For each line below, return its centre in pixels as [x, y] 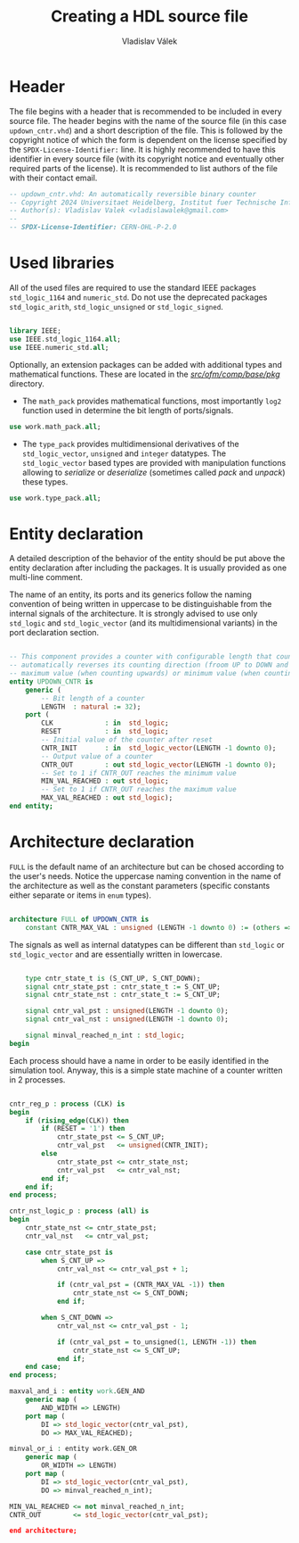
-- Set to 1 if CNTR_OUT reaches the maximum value [139, 790]
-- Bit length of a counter [93, 698]
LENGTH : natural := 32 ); [91, 707]
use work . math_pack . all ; [55, 427]
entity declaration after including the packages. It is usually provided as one [148, 568]
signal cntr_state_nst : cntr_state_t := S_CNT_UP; [123, 995]
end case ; [44, 1367]
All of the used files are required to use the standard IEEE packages [133, 288]
